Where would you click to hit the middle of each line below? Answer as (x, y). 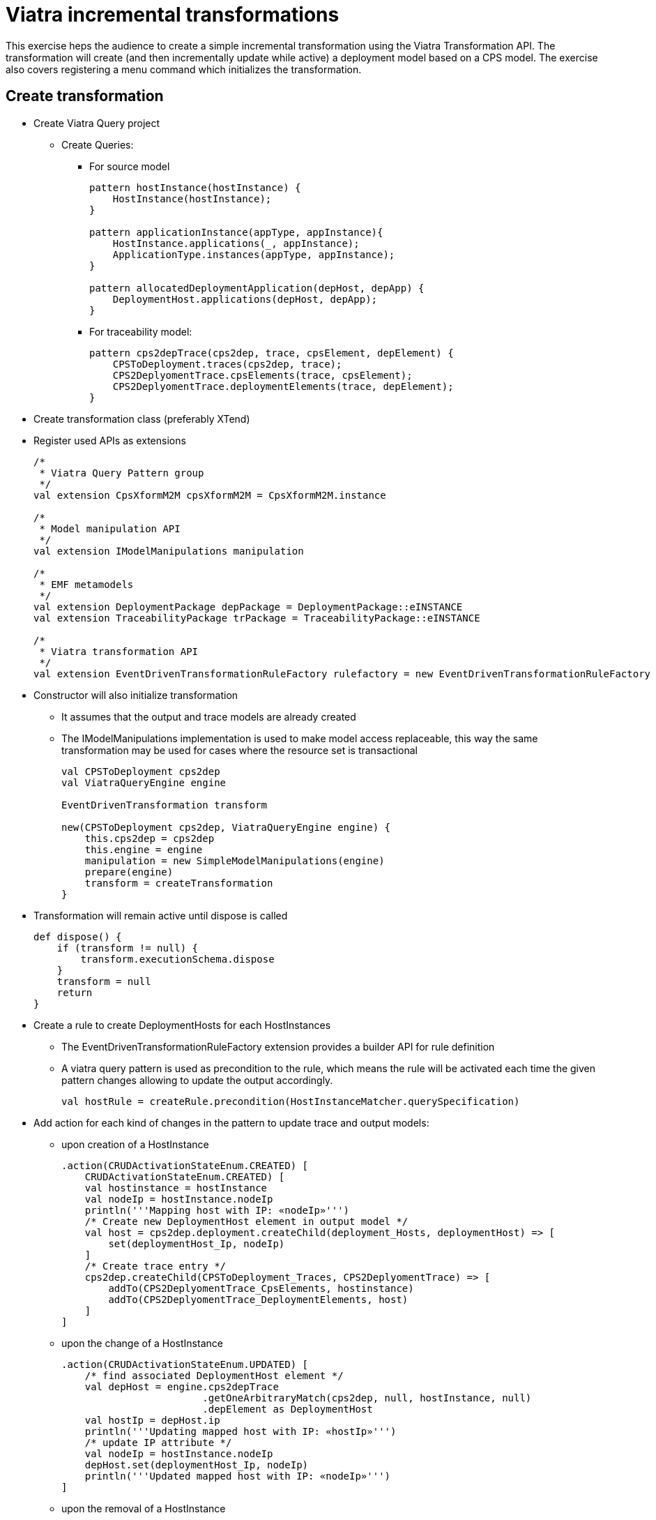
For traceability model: (141, 331)
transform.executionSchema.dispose (177, 959)
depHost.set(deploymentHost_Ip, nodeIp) (197, 1465)
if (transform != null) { (128, 948)
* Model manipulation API (110, 528)
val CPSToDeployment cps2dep (141, 771)
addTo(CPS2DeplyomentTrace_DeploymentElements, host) (258, 1299)
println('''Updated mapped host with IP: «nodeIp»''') (238, 1476)
